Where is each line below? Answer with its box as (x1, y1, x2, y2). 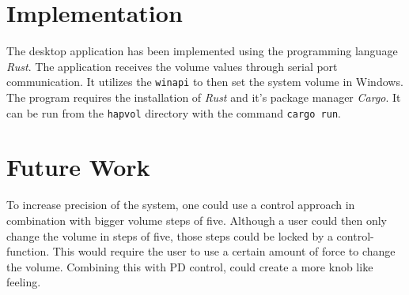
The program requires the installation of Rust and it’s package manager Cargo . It (6, 88, 401, 105)
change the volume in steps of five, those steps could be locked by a (6, 227, 333, 244)
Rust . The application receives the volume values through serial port (6, 58, 338, 74)
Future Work (6, 151, 150, 183)
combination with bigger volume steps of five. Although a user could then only (6, 211, 387, 228)
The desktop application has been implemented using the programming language (6, 43, 398, 59)
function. (6, 243, 50, 260)
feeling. (6, 274, 41, 290)
